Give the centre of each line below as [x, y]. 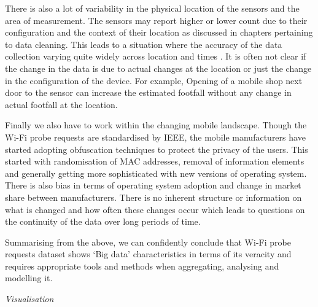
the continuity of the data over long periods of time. [103, 221]
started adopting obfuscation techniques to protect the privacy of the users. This [157, 149]
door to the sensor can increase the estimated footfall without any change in [148, 92]
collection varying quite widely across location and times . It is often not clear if [156, 56]
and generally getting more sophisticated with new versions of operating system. [156, 173]
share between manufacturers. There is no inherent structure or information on [153, 197]
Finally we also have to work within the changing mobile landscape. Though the [156, 125]
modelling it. [29, 278]
